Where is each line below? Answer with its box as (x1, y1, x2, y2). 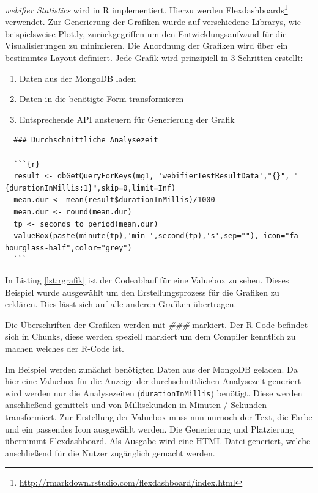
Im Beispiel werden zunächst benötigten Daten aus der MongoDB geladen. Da (5, 362, 298, 375)
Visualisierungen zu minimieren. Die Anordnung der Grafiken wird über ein (5, 39, 288, 52)
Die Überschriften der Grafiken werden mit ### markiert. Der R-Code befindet (5, 318, 308, 330)
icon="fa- (263, 232, 303, 241)
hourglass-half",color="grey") (5, 243, 132, 252)
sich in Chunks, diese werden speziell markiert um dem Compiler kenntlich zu (5, 330, 296, 343)
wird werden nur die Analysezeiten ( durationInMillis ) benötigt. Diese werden (5, 386, 303, 399)
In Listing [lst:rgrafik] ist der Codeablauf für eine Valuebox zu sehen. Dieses (5, 273, 289, 286)
